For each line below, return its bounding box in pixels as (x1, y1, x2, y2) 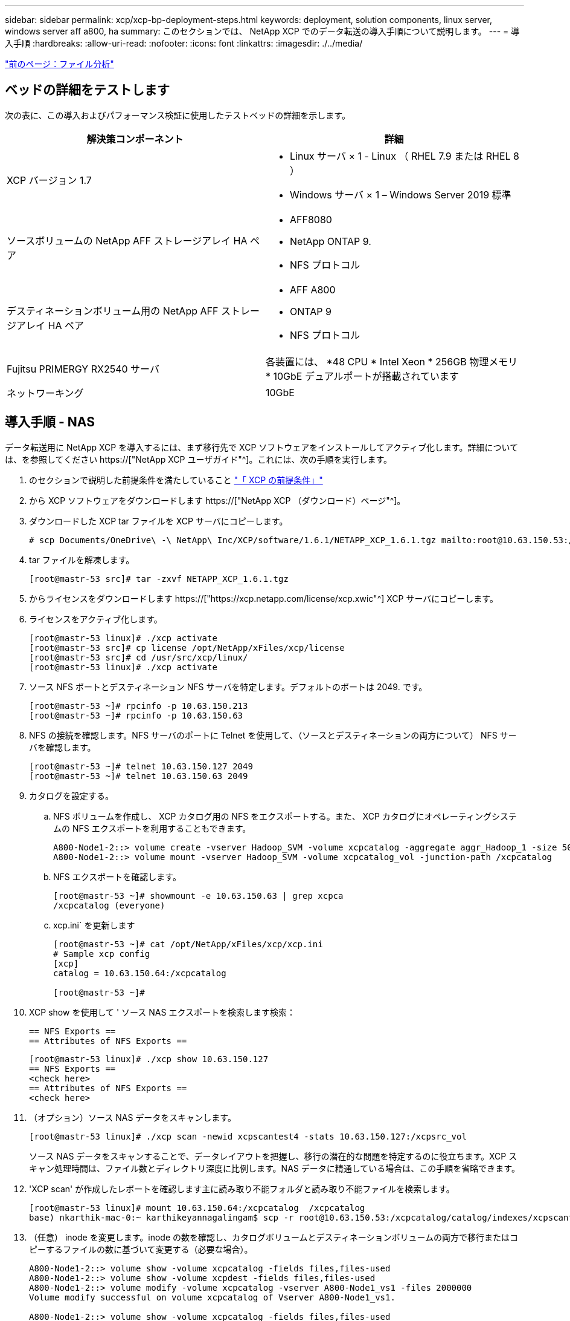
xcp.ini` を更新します (53, 919, 135, 930)
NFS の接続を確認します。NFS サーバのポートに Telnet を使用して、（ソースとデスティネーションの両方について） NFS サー (29, 729, 517, 740)
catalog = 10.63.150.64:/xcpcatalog (53, 968, 226, 978)
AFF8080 (290, 213, 332, 226)
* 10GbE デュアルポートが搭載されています (266, 370, 460, 382)
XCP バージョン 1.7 (7, 174, 92, 186)
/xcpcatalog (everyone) (53, 900, 165, 910)
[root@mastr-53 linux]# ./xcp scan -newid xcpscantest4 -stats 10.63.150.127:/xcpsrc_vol (29, 1131, 467, 1141)
